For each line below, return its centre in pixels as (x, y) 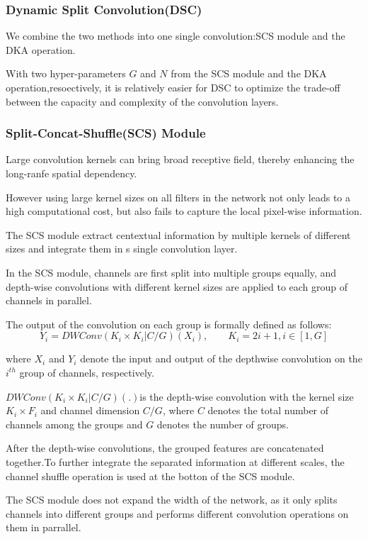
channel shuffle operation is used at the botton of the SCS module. (150, 476)
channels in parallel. (49, 300)
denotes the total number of (268, 410)
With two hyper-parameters (66, 73)
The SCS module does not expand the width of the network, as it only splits (172, 500)
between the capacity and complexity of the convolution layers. (142, 101)
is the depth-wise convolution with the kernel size (247, 396)
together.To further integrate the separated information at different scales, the (175, 461)
